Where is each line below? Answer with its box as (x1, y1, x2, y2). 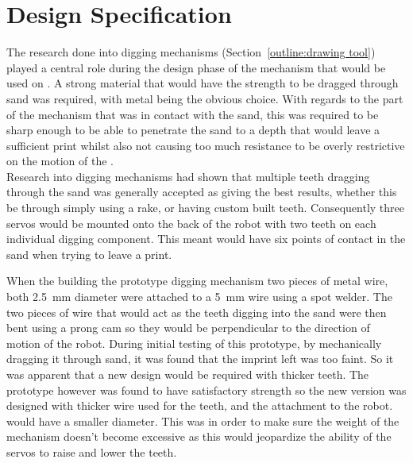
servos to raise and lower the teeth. (6, 443, 177, 460)
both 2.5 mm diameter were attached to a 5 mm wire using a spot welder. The (6, 288, 392, 305)
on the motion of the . (6, 152, 114, 169)
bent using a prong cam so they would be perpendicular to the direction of (6, 319, 370, 336)
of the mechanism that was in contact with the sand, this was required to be (6, 106, 379, 122)
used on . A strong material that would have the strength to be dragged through (6, 75, 399, 91)
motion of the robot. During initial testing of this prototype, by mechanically (6, 334, 382, 351)
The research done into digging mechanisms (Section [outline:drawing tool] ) (6, 44, 376, 60)
